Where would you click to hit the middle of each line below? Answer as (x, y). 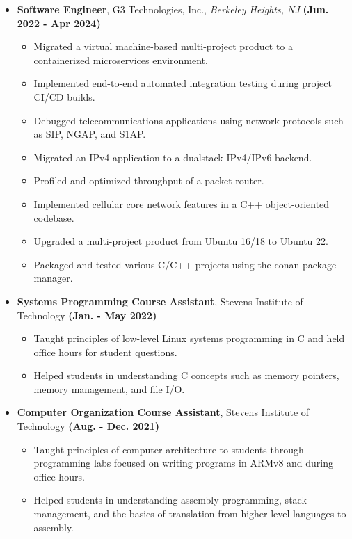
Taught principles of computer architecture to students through (169, 449)
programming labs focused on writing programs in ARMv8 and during (184, 463)
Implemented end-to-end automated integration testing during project (183, 83)
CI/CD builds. (64, 96)
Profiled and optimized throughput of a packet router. (149, 180)
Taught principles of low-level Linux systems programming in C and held (189, 338)
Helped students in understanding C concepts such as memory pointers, (186, 375)
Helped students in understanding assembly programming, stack (170, 500)
